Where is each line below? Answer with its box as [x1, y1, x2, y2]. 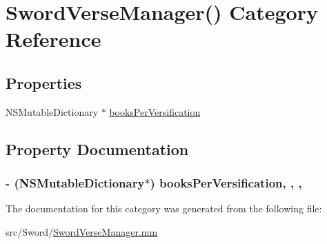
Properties [6, 72, 82, 93]
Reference [6, 25, 101, 53]
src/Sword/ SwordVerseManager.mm [6, 224, 158, 238]
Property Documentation [6, 138, 189, 159]
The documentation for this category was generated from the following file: [6, 201, 322, 216]
